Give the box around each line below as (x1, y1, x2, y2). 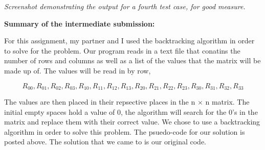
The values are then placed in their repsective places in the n (4, 96, 195, 107)
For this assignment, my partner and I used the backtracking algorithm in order (4, 35, 255, 46)
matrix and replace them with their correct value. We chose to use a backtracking (4, 116, 260, 127)
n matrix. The (205, 96, 250, 107)
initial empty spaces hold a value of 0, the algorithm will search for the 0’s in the (4, 106, 258, 117)
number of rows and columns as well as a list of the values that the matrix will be (4, 55, 261, 66)
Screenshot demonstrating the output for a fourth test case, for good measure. (4, 1, 246, 11)
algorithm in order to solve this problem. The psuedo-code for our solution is (4, 126, 245, 137)
